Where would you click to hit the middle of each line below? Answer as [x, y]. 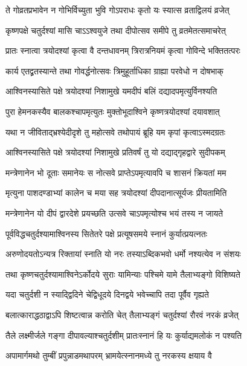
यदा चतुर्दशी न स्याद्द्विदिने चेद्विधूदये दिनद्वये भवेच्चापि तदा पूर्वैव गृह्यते [107, 294]
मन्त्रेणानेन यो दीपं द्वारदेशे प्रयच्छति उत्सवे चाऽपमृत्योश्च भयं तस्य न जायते [114, 213]
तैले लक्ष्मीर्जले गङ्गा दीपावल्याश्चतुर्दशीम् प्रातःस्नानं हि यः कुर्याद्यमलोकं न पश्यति [124, 335]
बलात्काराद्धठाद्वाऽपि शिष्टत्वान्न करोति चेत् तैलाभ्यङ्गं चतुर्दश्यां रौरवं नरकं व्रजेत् [122, 314]
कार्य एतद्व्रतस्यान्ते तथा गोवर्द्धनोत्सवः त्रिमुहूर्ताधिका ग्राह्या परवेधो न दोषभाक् [115, 70]
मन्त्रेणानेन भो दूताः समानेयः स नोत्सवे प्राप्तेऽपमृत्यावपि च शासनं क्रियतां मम [116, 172]
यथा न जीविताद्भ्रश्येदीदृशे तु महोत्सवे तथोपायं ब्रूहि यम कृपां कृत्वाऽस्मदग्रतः [116, 132]
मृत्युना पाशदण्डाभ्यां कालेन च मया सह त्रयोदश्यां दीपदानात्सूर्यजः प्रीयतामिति [116, 193]
